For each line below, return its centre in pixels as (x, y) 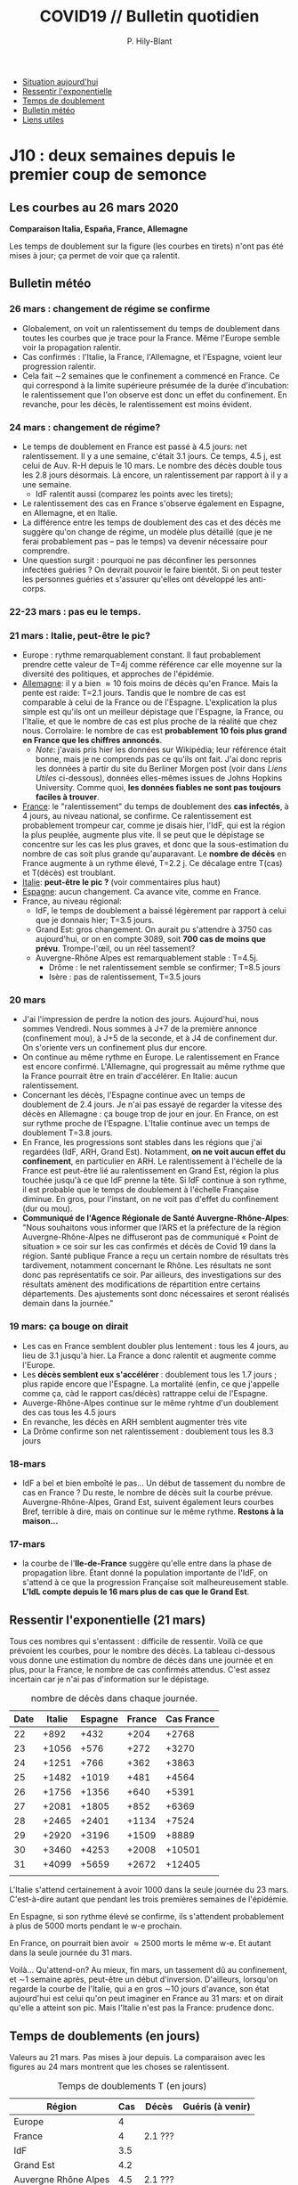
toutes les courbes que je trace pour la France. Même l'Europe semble (151, 338)
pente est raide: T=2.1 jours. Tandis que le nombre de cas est (134, 693)
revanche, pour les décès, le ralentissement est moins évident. (137, 404)
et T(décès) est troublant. (68, 873)
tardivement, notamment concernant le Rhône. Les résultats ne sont (146, 1265)
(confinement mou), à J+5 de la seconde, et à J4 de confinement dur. (150, 1038)
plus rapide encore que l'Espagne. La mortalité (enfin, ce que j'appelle (151, 1384)
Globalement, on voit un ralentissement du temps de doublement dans (151, 328)
